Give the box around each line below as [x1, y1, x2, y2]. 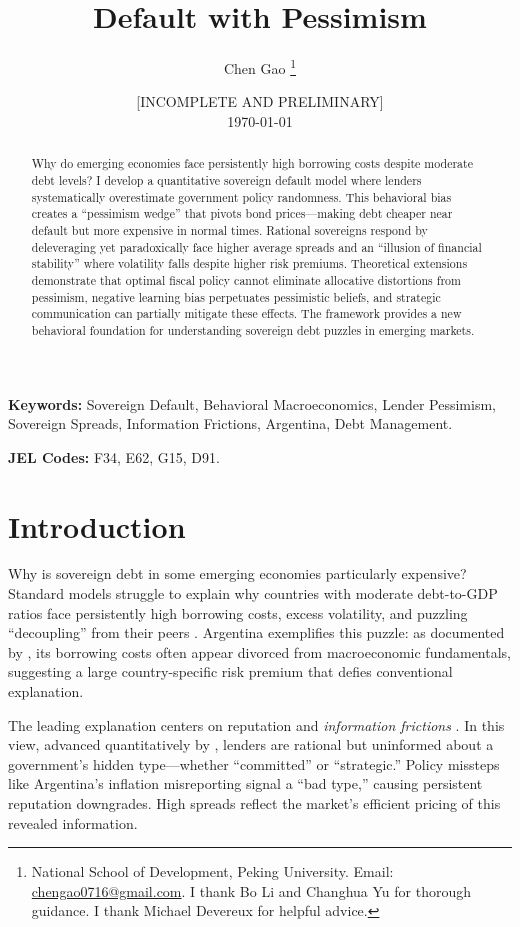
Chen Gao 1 [223, 55, 297, 78]
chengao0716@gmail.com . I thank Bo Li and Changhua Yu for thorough [31, 880, 471, 901]
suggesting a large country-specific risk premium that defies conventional [8, 661, 453, 682]
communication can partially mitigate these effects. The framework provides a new [31, 305, 462, 322]
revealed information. [8, 812, 138, 833]
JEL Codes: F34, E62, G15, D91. [8, 446, 220, 467]
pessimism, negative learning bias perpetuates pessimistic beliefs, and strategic [31, 288, 441, 305]
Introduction [8, 505, 186, 546]
